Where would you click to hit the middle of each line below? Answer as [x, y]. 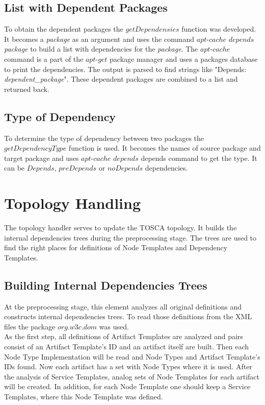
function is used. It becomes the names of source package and [165, 148]
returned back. [27, 89]
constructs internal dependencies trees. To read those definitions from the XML [128, 316]
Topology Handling [73, 203]
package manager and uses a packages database [184, 58]
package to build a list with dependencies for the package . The [101, 49]
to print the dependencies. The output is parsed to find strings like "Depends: [125, 69]
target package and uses [42, 158]
